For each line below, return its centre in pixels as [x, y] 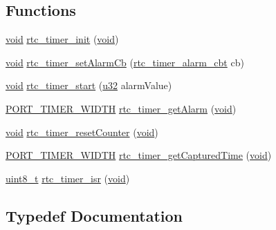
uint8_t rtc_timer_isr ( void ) [68, 178]
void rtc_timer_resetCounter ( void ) [82, 132]
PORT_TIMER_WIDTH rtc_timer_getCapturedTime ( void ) [139, 155]
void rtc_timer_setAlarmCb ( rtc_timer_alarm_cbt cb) [125, 62]
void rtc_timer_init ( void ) [62, 39]
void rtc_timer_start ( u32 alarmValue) [89, 85]
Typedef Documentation [94, 215]
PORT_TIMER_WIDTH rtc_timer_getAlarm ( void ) [121, 108]
